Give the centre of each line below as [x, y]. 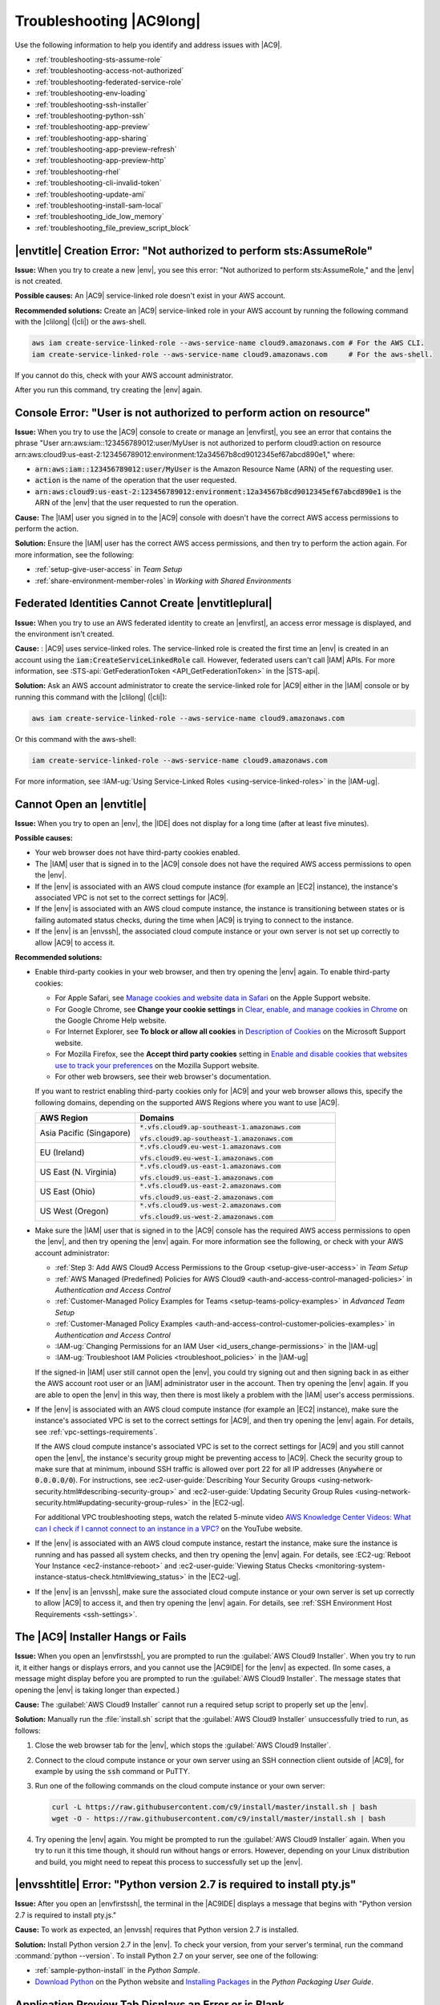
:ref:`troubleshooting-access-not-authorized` [109, 71]
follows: [28, 1730]
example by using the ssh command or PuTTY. [112, 1771]
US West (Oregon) [74, 1211]
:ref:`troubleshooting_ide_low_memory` [99, 217]
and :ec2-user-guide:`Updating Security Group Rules [266, 1491]
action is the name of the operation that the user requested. [136, 480]
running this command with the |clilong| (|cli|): [91, 697]
